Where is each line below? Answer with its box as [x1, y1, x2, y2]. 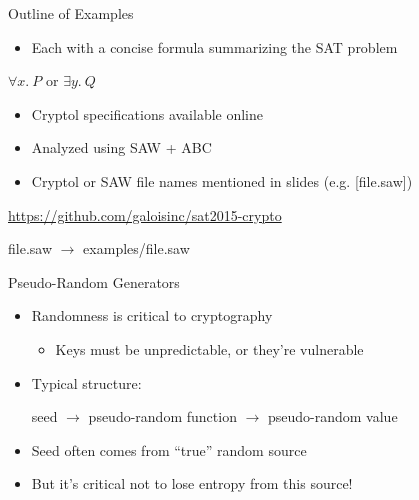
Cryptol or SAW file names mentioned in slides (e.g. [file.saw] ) [31, 170, 413, 191]
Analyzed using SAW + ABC [31, 137, 212, 158]
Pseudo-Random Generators [8, 271, 180, 292]
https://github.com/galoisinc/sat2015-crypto [8, 204, 282, 225]
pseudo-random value [267, 406, 398, 427]
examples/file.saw [83, 238, 190, 259]
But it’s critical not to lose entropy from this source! [31, 473, 353, 494]
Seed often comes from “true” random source [31, 439, 307, 460]
